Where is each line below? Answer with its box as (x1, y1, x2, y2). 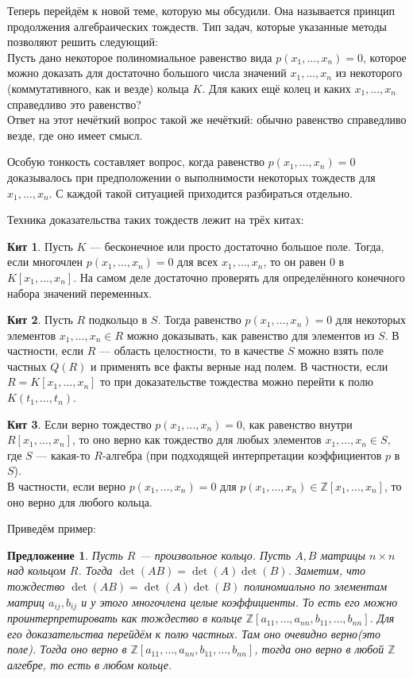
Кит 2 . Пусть (7, 311, 73, 328)
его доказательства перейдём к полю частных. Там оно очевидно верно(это (7, 625, 380, 641)
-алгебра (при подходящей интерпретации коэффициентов (102, 446, 382, 463)
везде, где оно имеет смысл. (7, 126, 143, 143)
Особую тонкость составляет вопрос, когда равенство (7, 153, 264, 170)
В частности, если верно (7, 478, 125, 495)
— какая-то (36, 446, 91, 463)
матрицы (320, 546, 366, 563)
